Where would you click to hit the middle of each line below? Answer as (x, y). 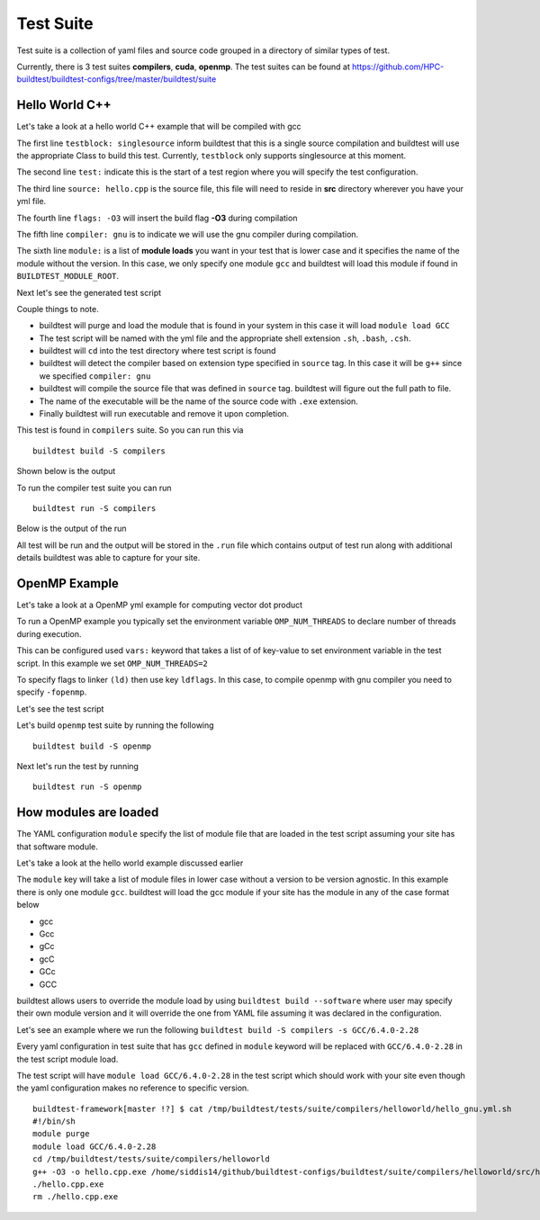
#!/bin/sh (54, 1121)
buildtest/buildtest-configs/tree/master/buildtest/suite (117, 79)
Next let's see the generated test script (89, 292)
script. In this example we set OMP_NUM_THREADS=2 (112, 663)
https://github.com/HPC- (398, 67)
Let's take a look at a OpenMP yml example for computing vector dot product (160, 605)
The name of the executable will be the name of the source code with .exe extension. (199, 401)
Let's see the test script (60, 709)
